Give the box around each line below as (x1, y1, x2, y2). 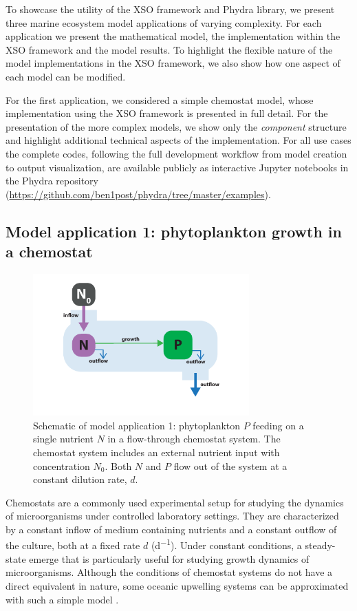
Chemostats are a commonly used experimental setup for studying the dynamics (6, 495, 344, 509)
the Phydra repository (6, 173, 98, 188)
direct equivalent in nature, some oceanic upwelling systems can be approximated (6, 578, 349, 592)
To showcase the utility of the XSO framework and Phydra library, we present (6, 2, 335, 16)
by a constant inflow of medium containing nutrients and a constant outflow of (6, 522, 337, 536)
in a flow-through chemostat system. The (107, 431, 281, 446)
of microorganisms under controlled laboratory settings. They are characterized (6, 508, 339, 523)
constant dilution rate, (33, 472, 127, 486)
